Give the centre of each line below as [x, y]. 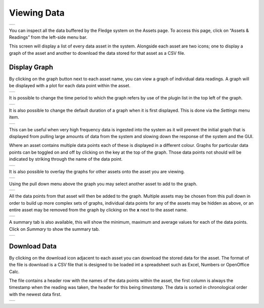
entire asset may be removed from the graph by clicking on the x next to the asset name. [98, 210]
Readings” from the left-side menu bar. [48, 37]
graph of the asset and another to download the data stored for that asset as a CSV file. [97, 53]
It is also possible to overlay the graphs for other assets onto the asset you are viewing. [97, 171]
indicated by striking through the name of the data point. [66, 159]
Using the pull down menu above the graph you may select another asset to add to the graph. [103, 184]
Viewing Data [37, 13]
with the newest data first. [35, 294]
